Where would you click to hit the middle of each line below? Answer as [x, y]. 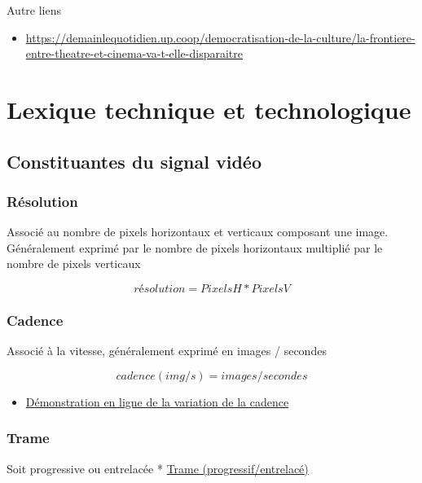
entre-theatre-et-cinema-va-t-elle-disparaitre [134, 53]
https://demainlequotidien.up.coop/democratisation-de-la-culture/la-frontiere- [220, 37]
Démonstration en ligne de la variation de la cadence [157, 401]
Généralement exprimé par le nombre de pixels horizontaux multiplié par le [195, 247]
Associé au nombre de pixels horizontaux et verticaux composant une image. [198, 232]
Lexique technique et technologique [209, 109]
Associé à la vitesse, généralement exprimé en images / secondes [167, 351]
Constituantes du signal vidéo [134, 161]
